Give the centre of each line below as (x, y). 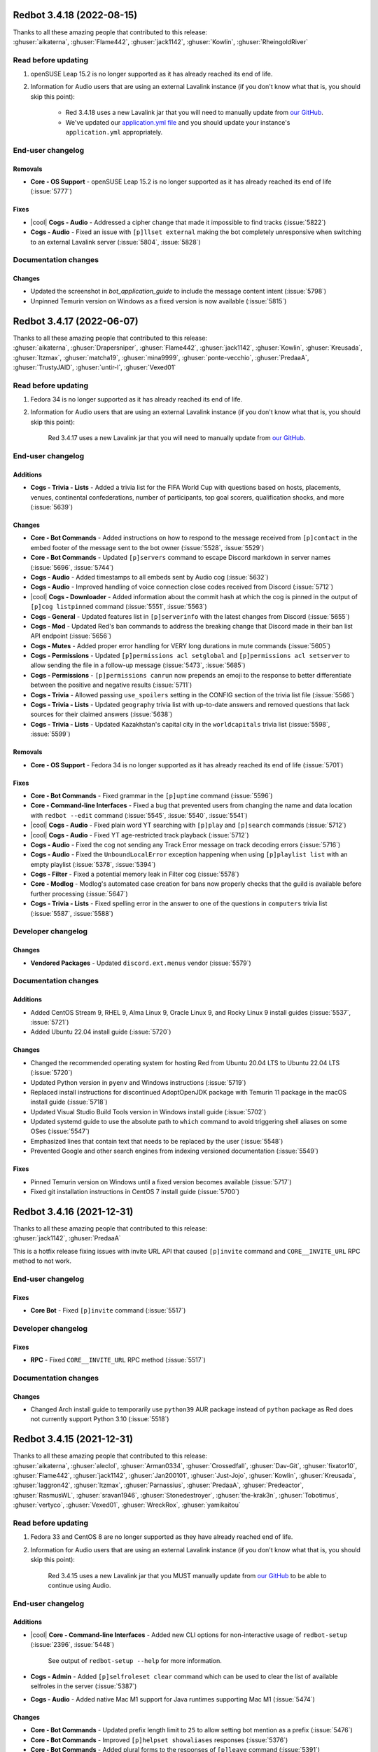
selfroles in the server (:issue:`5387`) (84, 1686)
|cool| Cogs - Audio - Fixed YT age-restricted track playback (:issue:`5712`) (140, 835)
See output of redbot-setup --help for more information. (135, 1660)
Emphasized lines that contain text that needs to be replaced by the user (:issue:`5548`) (157, 1141)
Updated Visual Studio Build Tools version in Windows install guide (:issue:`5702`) (148, 1111)
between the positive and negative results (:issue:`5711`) (111, 685)
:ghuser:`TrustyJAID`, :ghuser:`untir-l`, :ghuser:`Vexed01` (94, 367)
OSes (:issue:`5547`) (60, 1131)
